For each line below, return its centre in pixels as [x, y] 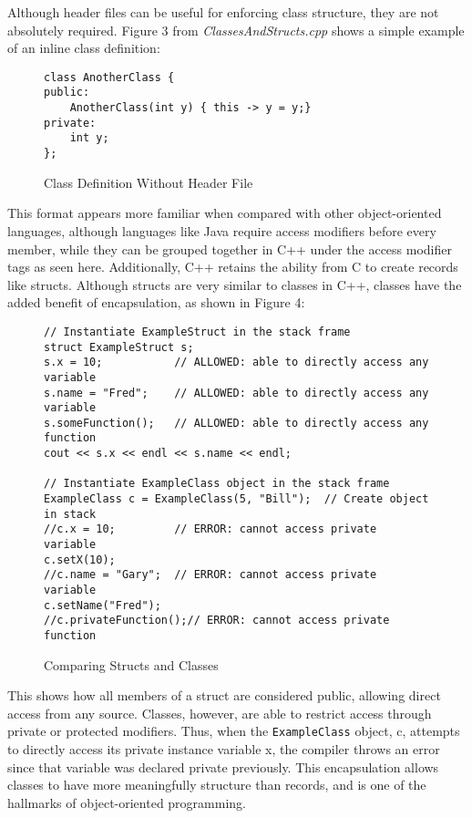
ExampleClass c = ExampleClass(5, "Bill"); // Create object [236, 499]
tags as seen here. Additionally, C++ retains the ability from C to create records [233, 267]
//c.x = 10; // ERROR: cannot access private [210, 529]
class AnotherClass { [109, 77]
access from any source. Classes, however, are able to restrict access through [220, 713]
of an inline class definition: [84, 48]
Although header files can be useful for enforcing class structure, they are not [223, 12]
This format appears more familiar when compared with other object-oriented [225, 213]
